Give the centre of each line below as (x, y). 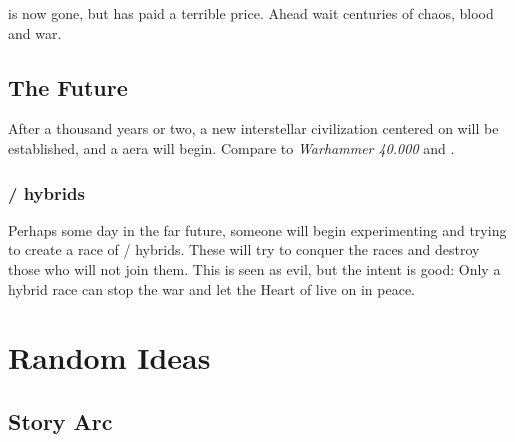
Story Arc (60, 420)
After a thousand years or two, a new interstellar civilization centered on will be (253, 128)
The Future (68, 86)
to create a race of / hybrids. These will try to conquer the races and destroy (244, 249)
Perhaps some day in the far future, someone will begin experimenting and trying (257, 229)
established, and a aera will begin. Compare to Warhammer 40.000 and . (231, 147)
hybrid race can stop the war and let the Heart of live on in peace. (211, 288)
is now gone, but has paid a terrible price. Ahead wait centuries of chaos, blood (251, 13)
